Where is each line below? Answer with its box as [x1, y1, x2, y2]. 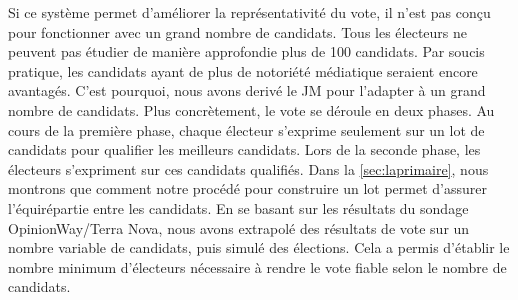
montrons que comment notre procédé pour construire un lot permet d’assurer [8, 178, 487, 199]
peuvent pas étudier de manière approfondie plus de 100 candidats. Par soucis [8, 41, 485, 62]
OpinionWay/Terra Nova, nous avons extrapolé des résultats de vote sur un [8, 217, 470, 238]
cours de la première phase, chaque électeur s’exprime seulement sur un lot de [8, 119, 485, 140]
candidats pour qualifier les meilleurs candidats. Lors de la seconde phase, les [8, 139, 481, 160]
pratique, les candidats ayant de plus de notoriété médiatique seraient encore [8, 60, 478, 81]
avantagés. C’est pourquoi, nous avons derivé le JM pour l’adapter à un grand [8, 80, 486, 101]
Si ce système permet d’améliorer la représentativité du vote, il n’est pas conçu [8, 2, 491, 22]
